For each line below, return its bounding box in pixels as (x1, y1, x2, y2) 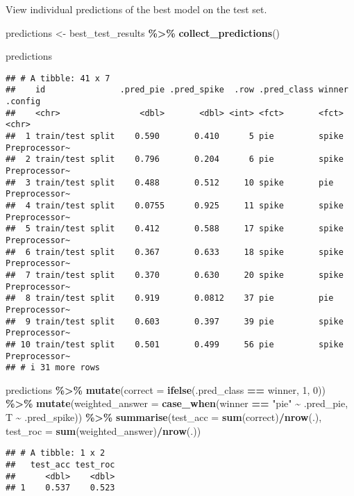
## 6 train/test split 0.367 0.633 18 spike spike (6, 247, 344, 257)
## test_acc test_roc (6, 459, 115, 470)
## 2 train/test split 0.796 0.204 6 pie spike (6, 154, 344, 165)
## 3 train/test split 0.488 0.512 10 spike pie (6, 177, 334, 188)
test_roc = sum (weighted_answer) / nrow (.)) (6, 423, 201, 438)
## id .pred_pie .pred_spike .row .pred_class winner (6, 85, 348, 95)
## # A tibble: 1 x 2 (6, 448, 106, 458)
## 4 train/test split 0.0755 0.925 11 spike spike (6, 201, 344, 210)
